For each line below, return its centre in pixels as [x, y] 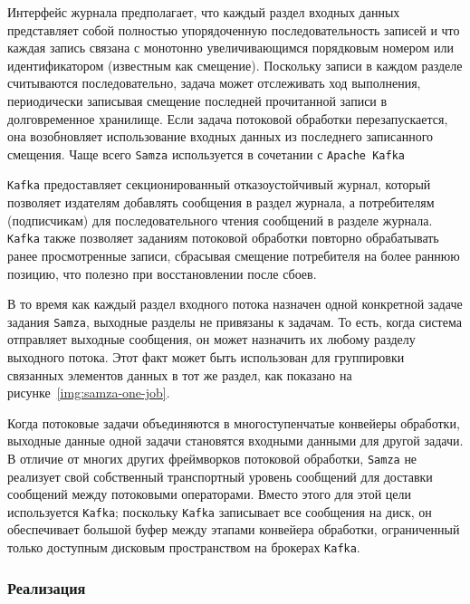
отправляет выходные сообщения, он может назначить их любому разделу [211, 339]
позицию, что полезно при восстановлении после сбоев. [162, 273]
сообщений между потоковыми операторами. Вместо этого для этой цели [210, 494]
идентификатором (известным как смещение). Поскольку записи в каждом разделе [235, 65]
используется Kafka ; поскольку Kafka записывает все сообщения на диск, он [220, 511]
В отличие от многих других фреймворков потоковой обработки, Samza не [212, 458]
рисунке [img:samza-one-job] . [89, 393]
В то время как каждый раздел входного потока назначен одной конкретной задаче [235, 304]
